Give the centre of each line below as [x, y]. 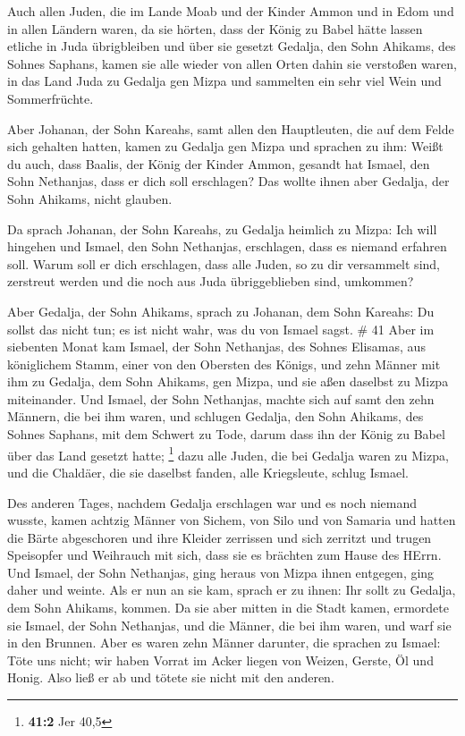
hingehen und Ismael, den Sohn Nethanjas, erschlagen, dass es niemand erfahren [227, 246]
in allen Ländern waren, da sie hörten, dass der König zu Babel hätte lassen [215, 28]
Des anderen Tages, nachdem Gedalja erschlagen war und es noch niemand [212, 502]
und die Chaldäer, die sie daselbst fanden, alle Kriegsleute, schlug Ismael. [208, 472]
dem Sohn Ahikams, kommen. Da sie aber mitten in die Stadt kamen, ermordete [228, 608]
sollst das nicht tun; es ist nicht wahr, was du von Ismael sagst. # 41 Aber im [221, 329]
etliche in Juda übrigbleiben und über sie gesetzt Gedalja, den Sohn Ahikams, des [232, 46]
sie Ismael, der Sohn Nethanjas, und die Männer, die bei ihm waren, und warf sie [229, 625]
